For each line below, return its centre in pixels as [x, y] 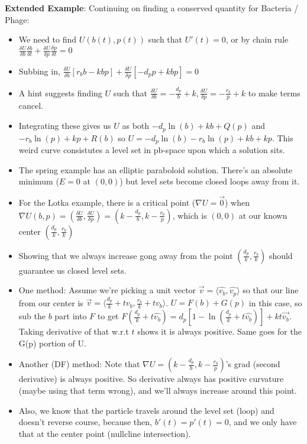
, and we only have [263, 422]
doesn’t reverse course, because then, [85, 422]
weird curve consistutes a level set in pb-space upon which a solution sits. [152, 149]
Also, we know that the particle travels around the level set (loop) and [146, 410]
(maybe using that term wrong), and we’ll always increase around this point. [158, 390]
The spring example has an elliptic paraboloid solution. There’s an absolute [156, 169]
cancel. [31, 106]
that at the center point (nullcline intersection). [105, 433]
